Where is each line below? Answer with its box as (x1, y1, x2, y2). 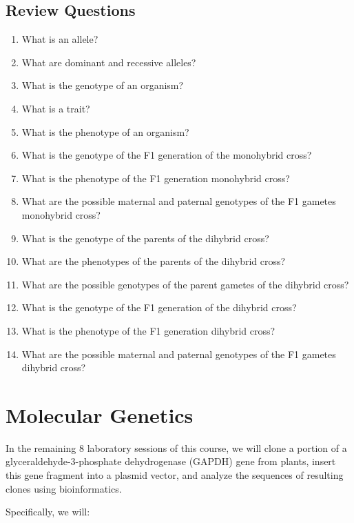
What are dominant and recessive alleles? (21, 55, 196, 69)
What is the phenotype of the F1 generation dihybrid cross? (21, 323, 275, 337)
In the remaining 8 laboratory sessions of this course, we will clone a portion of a (6, 440, 347, 455)
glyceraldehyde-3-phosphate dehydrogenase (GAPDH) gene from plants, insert (6, 454, 336, 468)
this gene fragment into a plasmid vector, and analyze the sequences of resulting (6, 468, 344, 482)
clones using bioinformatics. (6, 481, 122, 495)
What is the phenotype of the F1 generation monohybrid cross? (21, 170, 290, 185)
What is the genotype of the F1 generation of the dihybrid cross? (21, 300, 297, 315)
